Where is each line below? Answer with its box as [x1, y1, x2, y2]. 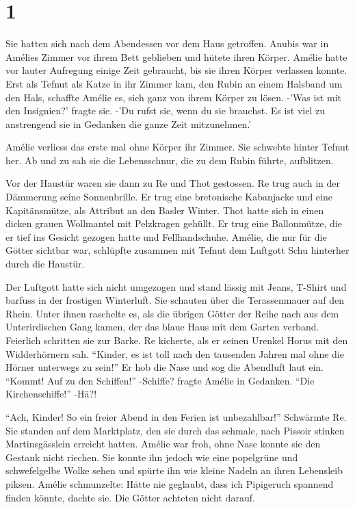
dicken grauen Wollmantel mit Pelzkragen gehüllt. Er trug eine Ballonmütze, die [5, 216, 342, 231]
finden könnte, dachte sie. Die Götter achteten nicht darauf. [5, 490, 255, 504]
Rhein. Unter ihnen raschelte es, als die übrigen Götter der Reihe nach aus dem [5, 306, 339, 320]
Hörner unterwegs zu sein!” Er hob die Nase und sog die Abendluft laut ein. [5, 360, 324, 374]
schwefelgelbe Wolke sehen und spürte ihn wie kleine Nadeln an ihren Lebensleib [5, 463, 343, 478]
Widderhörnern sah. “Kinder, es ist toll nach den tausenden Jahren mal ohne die [5, 346, 345, 361]
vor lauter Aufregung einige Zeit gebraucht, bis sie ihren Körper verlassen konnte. [5, 63, 347, 77]
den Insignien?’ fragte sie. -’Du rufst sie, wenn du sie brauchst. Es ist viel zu [5, 103, 325, 118]
